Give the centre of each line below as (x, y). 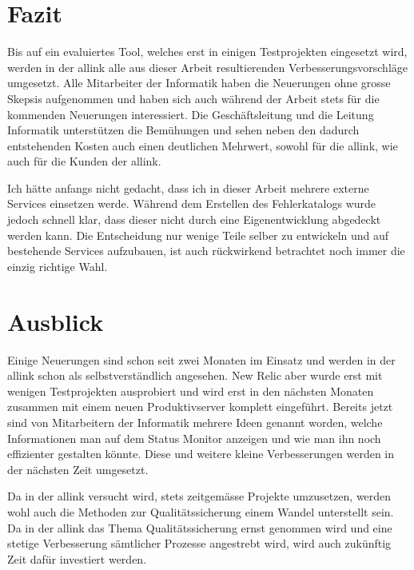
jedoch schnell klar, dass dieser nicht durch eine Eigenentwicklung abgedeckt (194, 219)
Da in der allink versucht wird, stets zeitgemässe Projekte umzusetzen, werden (199, 496)
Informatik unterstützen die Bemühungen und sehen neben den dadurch (183, 130)
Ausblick (56, 321)
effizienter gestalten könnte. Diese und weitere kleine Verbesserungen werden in (201, 454)
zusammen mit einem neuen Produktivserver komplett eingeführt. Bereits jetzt (200, 407)
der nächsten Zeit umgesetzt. (78, 469)
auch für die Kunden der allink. (84, 161)
